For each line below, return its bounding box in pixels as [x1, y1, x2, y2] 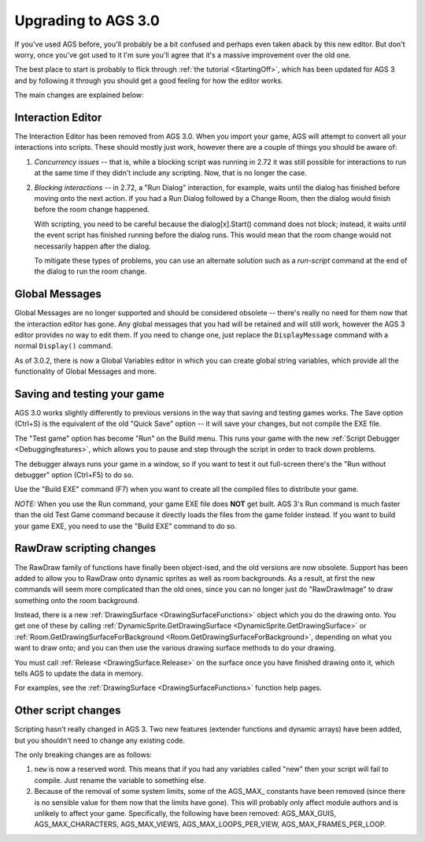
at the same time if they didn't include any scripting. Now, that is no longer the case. [34, 168, 307, 177]
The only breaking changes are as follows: [14, 750, 153, 760]
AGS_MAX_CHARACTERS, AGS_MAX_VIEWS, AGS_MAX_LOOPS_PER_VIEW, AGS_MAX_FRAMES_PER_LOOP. [34, 820, 386, 829]
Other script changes [14, 704, 121, 717]
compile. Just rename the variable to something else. [34, 775, 206, 784]
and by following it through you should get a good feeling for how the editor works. [14, 76, 283, 85]
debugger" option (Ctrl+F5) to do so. [14, 470, 134, 480]
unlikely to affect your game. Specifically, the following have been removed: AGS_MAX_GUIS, [34, 809, 337, 818]
